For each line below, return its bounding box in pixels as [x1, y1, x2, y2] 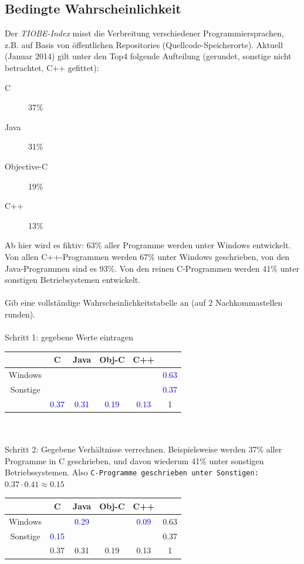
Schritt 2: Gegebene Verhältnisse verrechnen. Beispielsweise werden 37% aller [5, 443, 282, 455]
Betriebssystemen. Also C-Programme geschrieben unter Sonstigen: [5, 466, 259, 478]
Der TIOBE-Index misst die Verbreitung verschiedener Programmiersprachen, [5, 27, 284, 39]
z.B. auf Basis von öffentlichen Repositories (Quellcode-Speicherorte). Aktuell [5, 38, 283, 50]
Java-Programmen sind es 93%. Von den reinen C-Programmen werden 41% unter [5, 262, 299, 274]
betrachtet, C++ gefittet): [5, 61, 99, 73]
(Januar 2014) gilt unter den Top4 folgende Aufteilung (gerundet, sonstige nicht [5, 50, 292, 62]
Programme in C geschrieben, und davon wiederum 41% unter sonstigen [5, 454, 264, 467]
